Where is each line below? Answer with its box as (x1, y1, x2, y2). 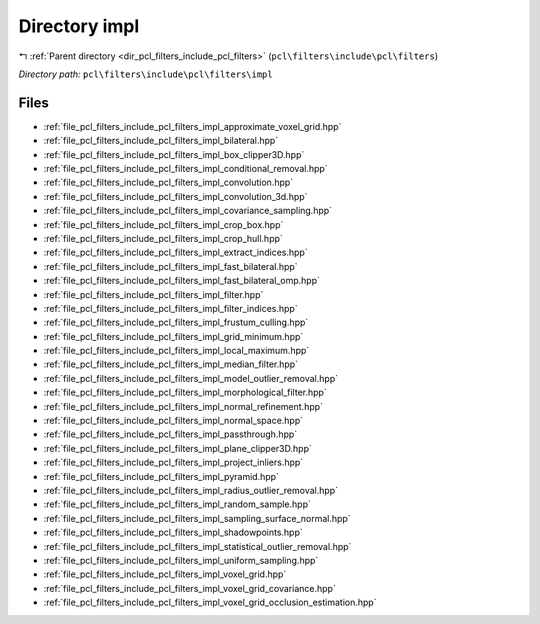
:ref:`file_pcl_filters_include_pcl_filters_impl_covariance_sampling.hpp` (43, 205, 333, 217)
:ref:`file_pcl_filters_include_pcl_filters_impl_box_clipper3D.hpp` (43, 148, 305, 160)
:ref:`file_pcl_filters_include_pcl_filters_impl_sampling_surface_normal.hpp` (43, 512, 351, 524)
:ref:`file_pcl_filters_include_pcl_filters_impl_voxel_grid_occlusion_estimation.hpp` (43, 596, 377, 609)
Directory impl (18, 15, 140, 37)
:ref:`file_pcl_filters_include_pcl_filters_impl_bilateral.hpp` (43, 135, 279, 147)
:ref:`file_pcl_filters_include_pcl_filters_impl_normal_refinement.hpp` (43, 400, 324, 412)
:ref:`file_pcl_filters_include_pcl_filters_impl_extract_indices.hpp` (43, 246, 309, 259)
